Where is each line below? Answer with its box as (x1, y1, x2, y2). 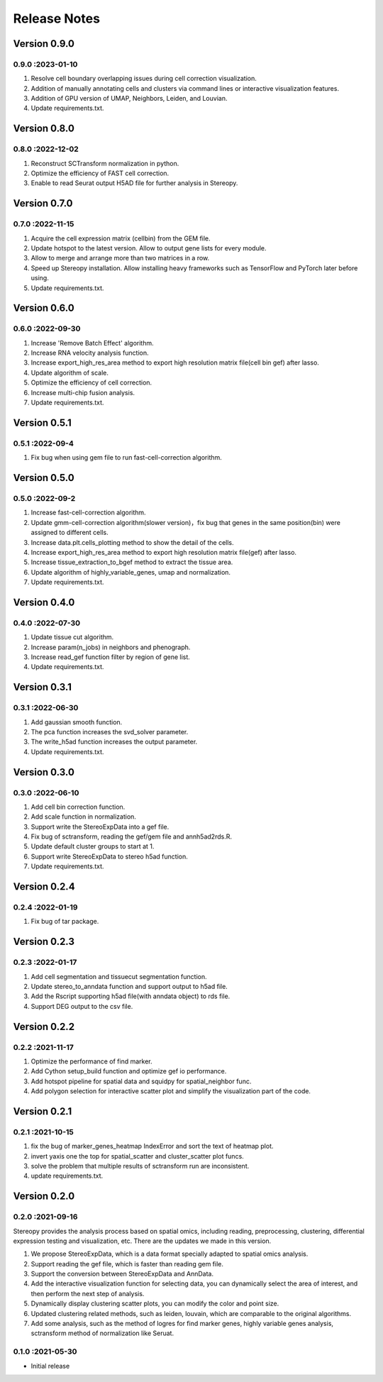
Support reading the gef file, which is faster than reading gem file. (30, 1259, 223, 1268)
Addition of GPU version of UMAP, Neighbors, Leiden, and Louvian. (30, 94, 228, 103)
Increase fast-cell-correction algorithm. (30, 508, 146, 517)
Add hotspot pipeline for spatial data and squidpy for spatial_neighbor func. (30, 1077, 252, 1085)
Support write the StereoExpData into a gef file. (30, 822, 170, 831)
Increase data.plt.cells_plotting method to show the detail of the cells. (30, 538, 234, 546)
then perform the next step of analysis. (30, 1289, 145, 1298)
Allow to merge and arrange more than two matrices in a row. (30, 254, 210, 262)
